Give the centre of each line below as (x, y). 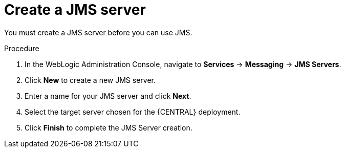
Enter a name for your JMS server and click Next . (108, 96)
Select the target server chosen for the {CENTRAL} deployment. (133, 112)
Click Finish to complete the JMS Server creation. (109, 127)
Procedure (22, 48)
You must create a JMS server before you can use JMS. (98, 32)
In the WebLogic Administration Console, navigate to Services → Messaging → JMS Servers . (183, 64)
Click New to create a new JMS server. (90, 80)
